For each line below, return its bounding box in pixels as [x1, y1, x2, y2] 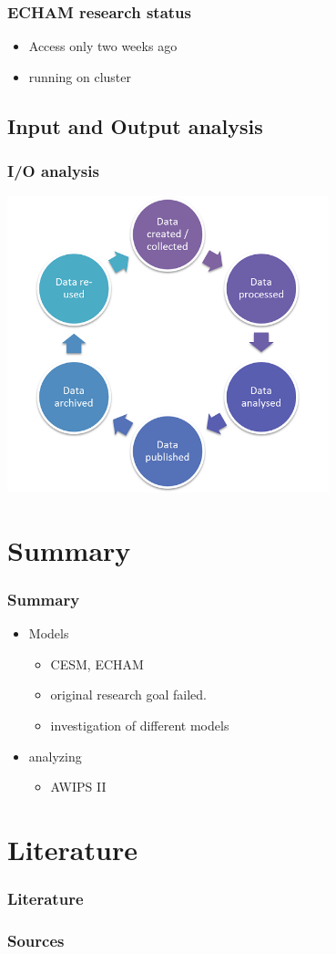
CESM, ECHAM [50, 654, 144, 673]
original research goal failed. [50, 685, 207, 704]
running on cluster [28, 67, 131, 86]
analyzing [28, 746, 82, 765]
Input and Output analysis [7, 111, 263, 140]
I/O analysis [7, 160, 99, 182]
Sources [7, 928, 65, 951]
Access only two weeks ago [28, 36, 178, 56]
